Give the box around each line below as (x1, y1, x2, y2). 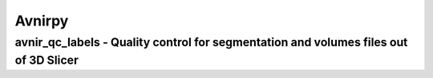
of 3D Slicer (14, 53, 79, 68)
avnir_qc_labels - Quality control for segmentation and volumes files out (14, 35, 408, 49)
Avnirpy (14, 12, 69, 29)
